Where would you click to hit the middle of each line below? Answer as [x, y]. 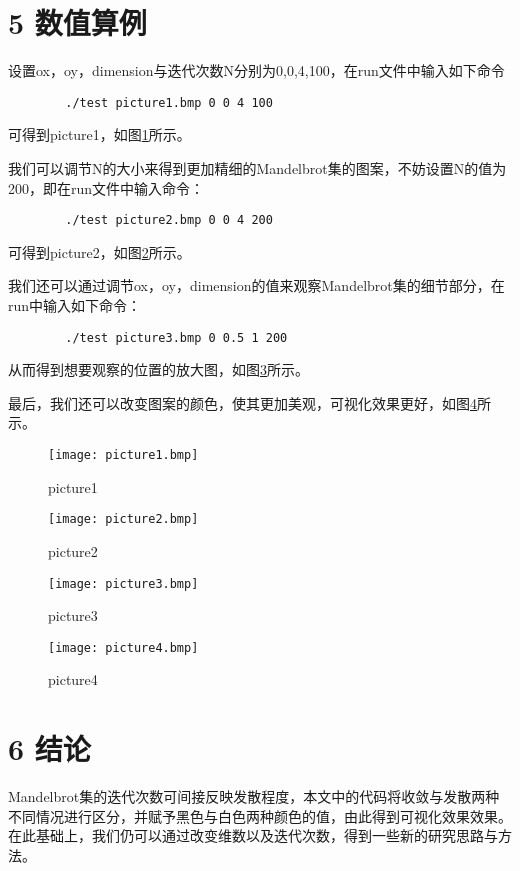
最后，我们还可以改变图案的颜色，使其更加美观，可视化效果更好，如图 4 [242, 402]
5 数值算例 [77, 22]
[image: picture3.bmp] [123, 583]
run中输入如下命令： [75, 305]
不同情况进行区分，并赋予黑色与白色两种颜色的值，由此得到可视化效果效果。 [260, 815]
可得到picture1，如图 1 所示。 [99, 134]
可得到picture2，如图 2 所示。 [99, 251]
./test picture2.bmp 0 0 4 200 [169, 220]
